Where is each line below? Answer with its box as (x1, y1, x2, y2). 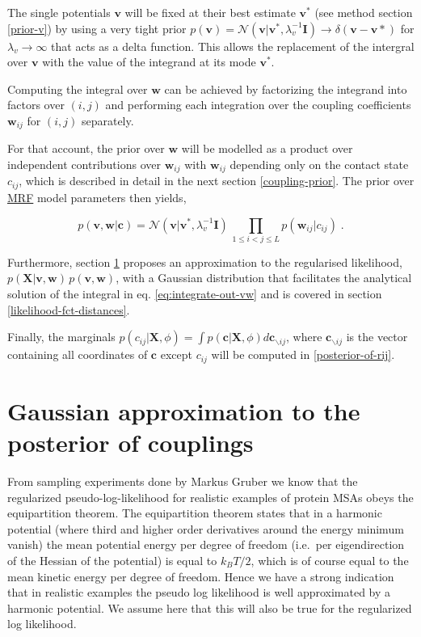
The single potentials (7, 4, 111, 20)
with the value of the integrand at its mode (42, 53, 256, 70)
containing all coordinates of (7, 346, 148, 363)
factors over (7, 96, 65, 113)
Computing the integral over (7, 80, 148, 97)
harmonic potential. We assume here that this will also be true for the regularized (7, 599, 412, 616)
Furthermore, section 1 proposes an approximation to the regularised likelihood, (7, 253, 402, 270)
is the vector (346, 328, 408, 345)
